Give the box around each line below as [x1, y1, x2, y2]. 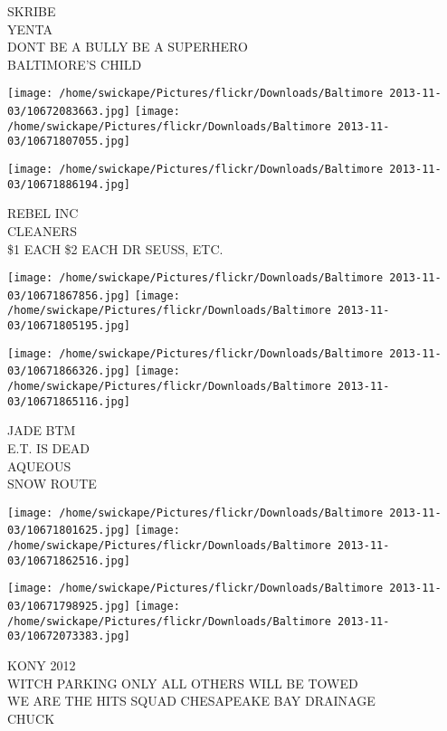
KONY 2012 [7, 655, 76, 674]
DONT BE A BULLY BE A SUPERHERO [7, 37, 248, 56]
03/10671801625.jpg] [7, 524, 131, 537]
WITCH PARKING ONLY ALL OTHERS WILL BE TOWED [7, 673, 358, 692]
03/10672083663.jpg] [7, 105, 131, 119]
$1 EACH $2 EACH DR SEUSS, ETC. [7, 239, 223, 258]
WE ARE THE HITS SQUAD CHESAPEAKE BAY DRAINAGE [7, 691, 376, 710]
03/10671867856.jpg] [7, 289, 131, 302]
